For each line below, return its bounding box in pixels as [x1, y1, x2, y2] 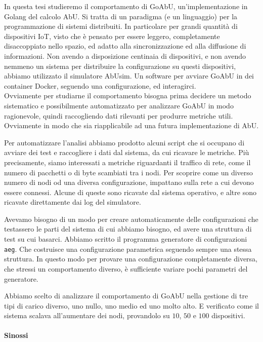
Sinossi [4, 330, 28, 340]
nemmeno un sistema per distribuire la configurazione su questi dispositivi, [4, 60, 236, 71]
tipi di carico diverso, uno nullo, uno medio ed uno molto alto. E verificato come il [4, 300, 259, 311]
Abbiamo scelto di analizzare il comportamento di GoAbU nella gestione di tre [4, 290, 248, 301]
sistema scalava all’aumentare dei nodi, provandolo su [4, 310, 170, 321]
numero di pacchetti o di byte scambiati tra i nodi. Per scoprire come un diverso [4, 167, 253, 177]
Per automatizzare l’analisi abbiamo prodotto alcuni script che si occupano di [4, 137, 245, 147]
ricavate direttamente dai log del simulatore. [4, 197, 141, 207]
